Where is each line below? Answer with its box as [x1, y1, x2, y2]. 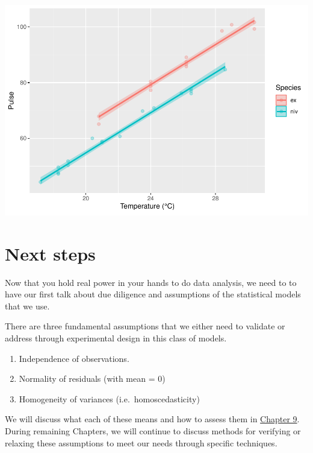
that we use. [5, 299, 50, 312]
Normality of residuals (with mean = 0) [19, 372, 166, 385]
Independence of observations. [19, 352, 129, 364]
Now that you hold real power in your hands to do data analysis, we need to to [5, 276, 297, 288]
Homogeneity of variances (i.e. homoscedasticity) [19, 392, 200, 405]
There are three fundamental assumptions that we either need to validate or [5, 320, 285, 332]
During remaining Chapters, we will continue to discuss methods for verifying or [5, 424, 301, 437]
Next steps [5, 241, 96, 265]
